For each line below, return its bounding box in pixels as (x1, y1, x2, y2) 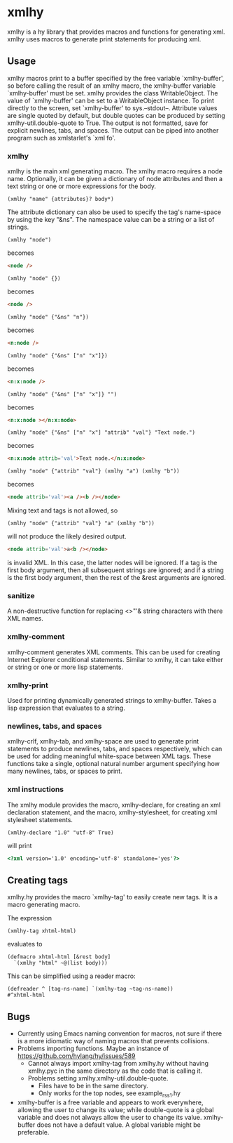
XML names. (7, 614, 44, 623)
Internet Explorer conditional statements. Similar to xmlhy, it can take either (7, 655, 224, 663)
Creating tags (7, 874, 69, 886)
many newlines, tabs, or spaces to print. (7, 767, 122, 776)
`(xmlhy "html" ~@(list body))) (13, 960, 108, 967)
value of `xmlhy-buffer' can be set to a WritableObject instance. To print (7, 96, 215, 105)
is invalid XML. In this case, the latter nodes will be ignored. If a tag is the (7, 559, 218, 567)
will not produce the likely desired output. (7, 532, 127, 541)
